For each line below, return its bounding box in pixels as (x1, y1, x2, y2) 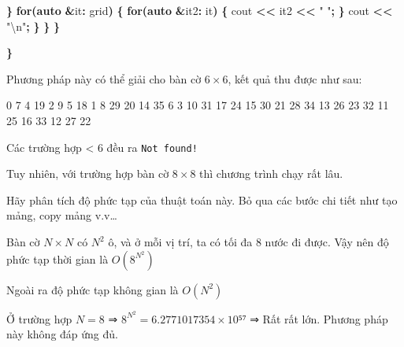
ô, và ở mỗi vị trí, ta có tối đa (108, 234, 253, 249)
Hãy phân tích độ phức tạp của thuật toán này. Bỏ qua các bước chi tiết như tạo (6, 191, 398, 208)
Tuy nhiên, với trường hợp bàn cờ (6, 165, 169, 182)
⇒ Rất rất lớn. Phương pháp (250, 310, 388, 327)
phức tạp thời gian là (6, 250, 109, 267)
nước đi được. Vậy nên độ (265, 234, 389, 249)
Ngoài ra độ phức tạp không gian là (6, 281, 179, 297)
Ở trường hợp (6, 310, 72, 327)
